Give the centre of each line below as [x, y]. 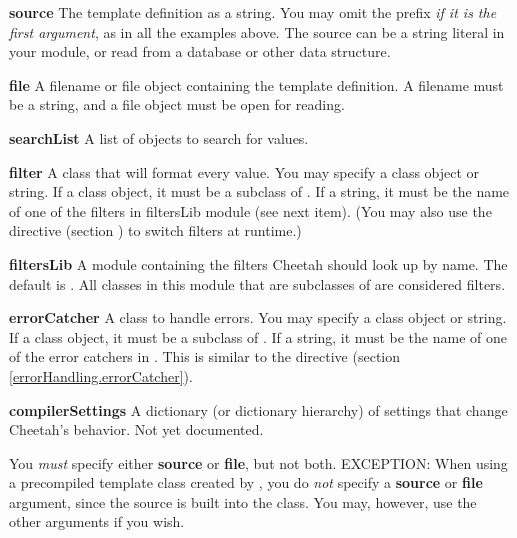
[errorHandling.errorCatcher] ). [101, 375]
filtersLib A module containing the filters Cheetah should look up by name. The [258, 263]
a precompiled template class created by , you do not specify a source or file [246, 482]
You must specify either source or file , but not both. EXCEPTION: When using [258, 462]
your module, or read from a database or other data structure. [200, 51]
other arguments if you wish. [97, 521]
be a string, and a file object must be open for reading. [177, 104]
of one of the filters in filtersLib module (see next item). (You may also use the [250, 210]
